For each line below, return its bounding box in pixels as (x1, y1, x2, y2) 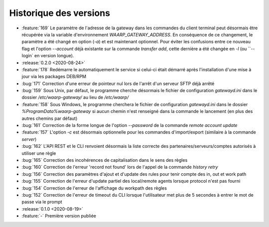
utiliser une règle (21, 150, 56, 156)
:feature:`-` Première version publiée (21, 213, 97, 219)
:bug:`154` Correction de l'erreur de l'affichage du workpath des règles (21, 185, 167, 191)
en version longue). (34, 53, 74, 59)
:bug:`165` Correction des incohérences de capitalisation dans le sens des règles (21, 157, 188, 163)
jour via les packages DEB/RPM (21, 74, 87, 80)
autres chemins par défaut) (21, 115, 78, 121)
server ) (21, 136, 37, 142)
